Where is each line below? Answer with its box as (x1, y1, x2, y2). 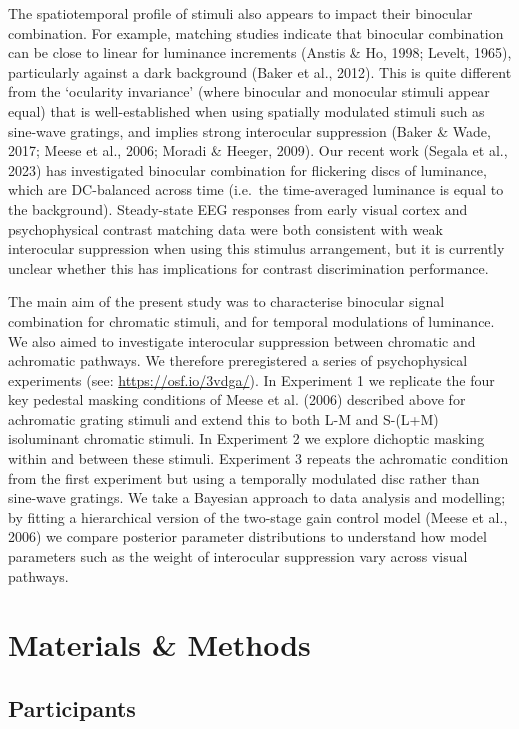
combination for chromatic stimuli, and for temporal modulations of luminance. (8, 310, 495, 331)
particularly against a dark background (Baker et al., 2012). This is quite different (8, 61, 512, 82)
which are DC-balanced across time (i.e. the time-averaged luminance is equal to (8, 179, 504, 200)
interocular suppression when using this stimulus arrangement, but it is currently (8, 238, 505, 259)
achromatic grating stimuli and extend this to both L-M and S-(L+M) (8, 408, 439, 429)
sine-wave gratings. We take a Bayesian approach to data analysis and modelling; (8, 487, 506, 508)
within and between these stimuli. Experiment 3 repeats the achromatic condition (8, 448, 509, 469)
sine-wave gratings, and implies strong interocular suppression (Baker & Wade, (8, 120, 491, 141)
